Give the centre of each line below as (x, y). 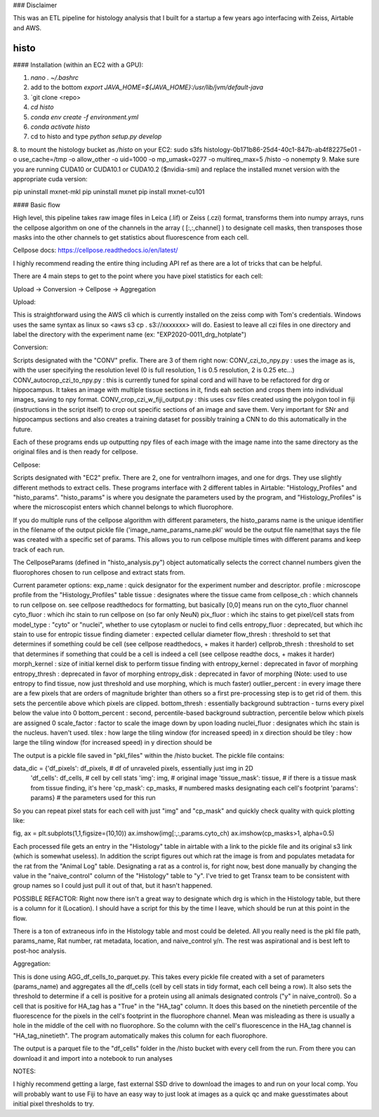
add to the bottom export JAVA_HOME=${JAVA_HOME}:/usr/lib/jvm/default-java (147, 87)
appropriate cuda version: (50, 178)
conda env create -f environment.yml (85, 117)
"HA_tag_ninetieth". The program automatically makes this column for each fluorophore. (140, 1036)
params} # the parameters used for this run (93, 798)
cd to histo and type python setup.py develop (96, 136)
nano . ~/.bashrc (55, 78)
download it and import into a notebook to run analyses (93, 1058)
